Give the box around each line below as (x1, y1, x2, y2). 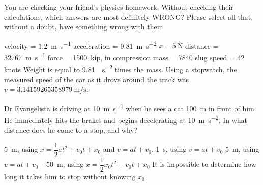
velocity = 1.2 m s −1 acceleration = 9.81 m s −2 (4, 39, 157, 51)
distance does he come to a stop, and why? (4, 125, 138, 135)
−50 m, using (41, 159, 84, 169)
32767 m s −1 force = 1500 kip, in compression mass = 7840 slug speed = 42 (4, 51, 245, 63)
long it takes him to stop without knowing (4, 171, 136, 181)
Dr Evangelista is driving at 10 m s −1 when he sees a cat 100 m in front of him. (4, 101, 256, 113)
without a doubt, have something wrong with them (4, 21, 163, 32)
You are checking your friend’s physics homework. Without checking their (4, 2, 233, 12)
